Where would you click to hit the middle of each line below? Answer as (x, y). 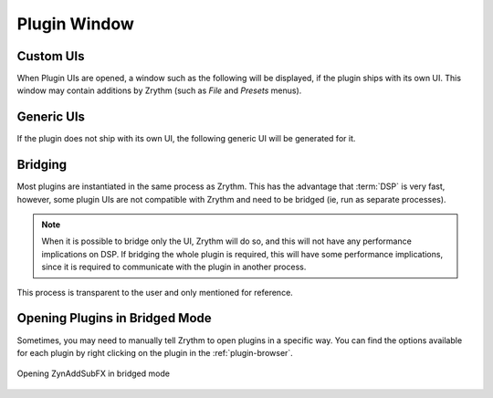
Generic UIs (51, 117)
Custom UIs (51, 56)
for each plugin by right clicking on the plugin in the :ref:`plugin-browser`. (155, 352)
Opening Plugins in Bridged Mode (114, 318)
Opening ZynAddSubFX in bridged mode (94, 373)
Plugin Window (75, 24)
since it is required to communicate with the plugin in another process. (174, 267)
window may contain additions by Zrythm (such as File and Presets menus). (159, 90)
